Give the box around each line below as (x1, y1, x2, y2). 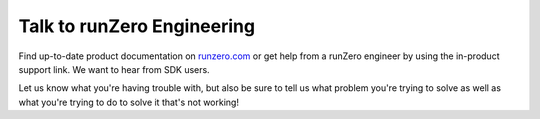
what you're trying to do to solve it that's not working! (18, 96, 240, 108)
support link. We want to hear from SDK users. (18, 63, 210, 75)
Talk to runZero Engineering (18, 15, 255, 37)
